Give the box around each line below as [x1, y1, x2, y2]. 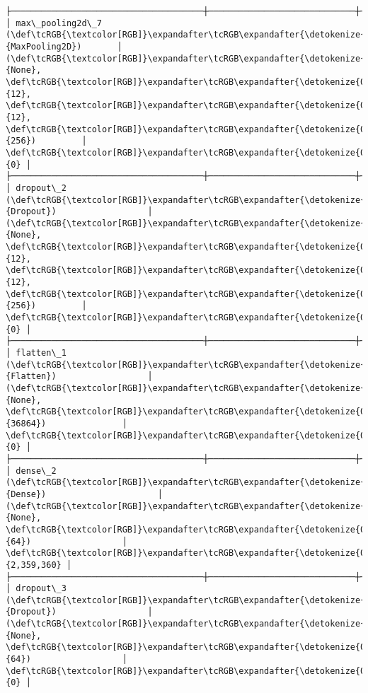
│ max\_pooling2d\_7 [6, 18, 103, 28]
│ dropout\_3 [6, 583, 67, 594]
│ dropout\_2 [6, 182, 67, 193]
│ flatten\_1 [6, 348, 67, 359]
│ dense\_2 [6, 465, 57, 476]
